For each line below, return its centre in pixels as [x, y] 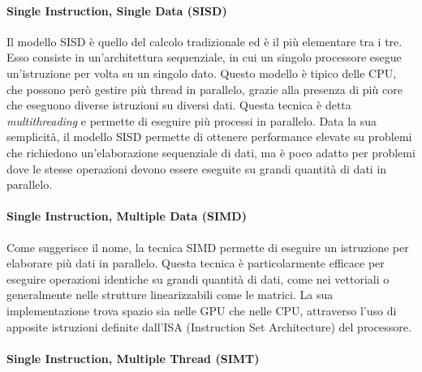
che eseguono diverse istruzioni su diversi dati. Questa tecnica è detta [179, 105]
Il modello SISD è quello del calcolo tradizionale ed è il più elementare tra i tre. [205, 41]
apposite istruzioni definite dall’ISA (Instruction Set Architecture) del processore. [209, 326]
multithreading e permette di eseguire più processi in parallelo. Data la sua [192, 120]
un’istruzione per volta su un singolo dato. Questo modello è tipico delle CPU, [202, 73]
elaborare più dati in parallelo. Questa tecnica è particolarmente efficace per [196, 263]
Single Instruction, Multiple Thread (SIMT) [133, 358]
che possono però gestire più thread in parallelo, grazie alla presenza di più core [205, 89]
